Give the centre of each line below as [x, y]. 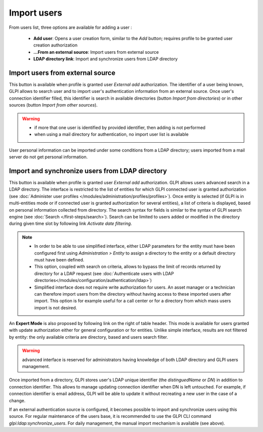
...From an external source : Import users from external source [96, 52]
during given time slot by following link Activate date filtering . [71, 224]
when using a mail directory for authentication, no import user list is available [112, 134]
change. [17, 400]
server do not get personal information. [48, 157]
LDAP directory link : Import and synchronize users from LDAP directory [105, 59]
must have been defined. [59, 259]
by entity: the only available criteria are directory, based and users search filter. [88, 337]
